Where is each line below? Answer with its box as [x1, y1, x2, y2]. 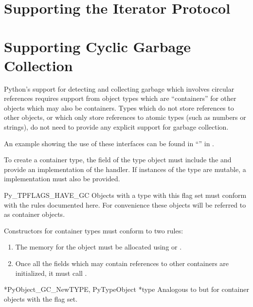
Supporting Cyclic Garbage [4, 36, 191, 56]
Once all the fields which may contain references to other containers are [15, 258, 229, 268]
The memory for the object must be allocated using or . [15, 242, 182, 252]
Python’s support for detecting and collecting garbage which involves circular [4, 83, 235, 94]
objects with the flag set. [4, 293, 78, 304]
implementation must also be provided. [4, 173, 120, 184]
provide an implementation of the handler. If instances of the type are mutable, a [4, 164, 246, 174]
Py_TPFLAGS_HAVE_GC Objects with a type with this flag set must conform [4, 190, 247, 200]
